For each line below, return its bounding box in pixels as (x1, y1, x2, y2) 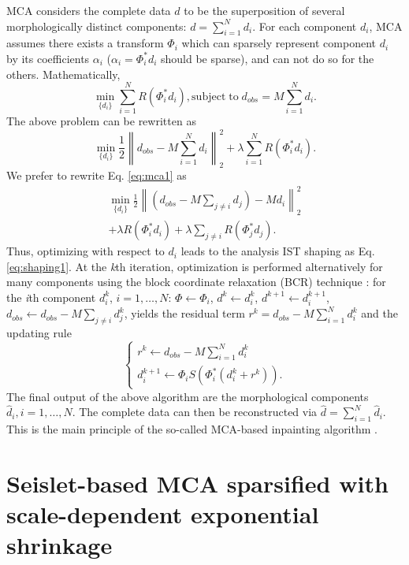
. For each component (252, 17, 357, 34)
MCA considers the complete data (6, 2, 171, 18)
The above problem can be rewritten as (6, 113, 196, 129)
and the (361, 305, 398, 322)
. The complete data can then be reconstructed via (72, 403, 318, 420)
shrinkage (6, 529, 113, 561)
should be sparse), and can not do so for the (160, 50, 374, 66)
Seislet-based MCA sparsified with (6, 467, 389, 499)
